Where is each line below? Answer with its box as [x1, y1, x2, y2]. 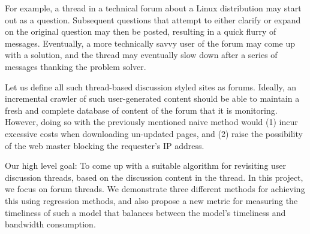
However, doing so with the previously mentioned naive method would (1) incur [5, 116, 298, 128]
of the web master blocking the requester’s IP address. [5, 139, 204, 151]
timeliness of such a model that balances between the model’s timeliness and [5, 206, 286, 218]
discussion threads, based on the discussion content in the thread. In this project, [5, 171, 303, 183]
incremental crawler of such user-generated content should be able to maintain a [5, 92, 300, 105]
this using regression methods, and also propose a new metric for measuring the [5, 194, 298, 206]
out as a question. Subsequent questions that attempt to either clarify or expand [5, 13, 301, 26]
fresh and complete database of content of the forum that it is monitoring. [5, 104, 278, 116]
